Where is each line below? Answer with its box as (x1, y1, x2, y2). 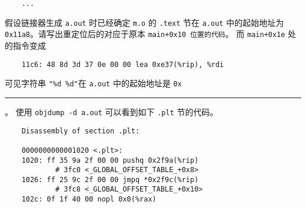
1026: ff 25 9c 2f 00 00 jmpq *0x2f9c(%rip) (21, 175, 199, 184)
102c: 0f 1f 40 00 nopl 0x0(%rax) (21, 195, 157, 204)
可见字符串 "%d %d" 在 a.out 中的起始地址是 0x (5, 77, 182, 89)
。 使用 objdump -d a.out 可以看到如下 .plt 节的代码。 (5, 105, 218, 118)
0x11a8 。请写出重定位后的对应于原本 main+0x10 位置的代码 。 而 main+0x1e (5, 28, 285, 40)
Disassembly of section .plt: (21, 126, 140, 135)
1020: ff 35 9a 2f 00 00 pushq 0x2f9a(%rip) (21, 156, 199, 165)
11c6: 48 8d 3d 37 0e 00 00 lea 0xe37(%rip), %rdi (21, 60, 224, 69)
